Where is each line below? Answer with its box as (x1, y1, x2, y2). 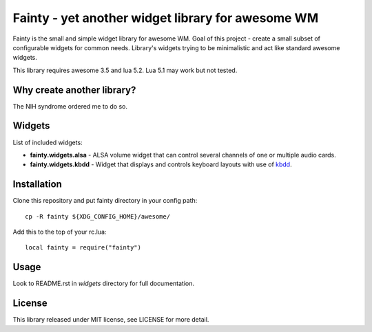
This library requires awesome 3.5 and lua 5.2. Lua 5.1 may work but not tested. (12, 66, 238, 74)
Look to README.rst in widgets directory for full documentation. (12, 279, 194, 288)
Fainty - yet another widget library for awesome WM (12, 10, 319, 25)
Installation (12, 179, 62, 190)
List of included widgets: (12, 138, 83, 146)
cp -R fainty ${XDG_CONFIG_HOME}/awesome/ (25, 212, 171, 220)
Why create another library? (12, 84, 136, 96)
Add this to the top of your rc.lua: (12, 228, 107, 236)
